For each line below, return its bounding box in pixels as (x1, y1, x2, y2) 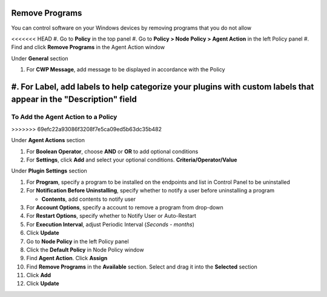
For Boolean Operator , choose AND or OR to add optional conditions (26, 148, 199, 155)
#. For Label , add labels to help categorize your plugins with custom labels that (11, 82, 314, 92)
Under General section (11, 54, 69, 62)
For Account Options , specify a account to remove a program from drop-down (26, 203, 223, 211)
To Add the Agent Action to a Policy (11, 113, 117, 121)
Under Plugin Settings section (11, 167, 87, 175)
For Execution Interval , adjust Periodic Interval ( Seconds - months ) (26, 221, 195, 228)
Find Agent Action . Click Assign (26, 255, 108, 262)
